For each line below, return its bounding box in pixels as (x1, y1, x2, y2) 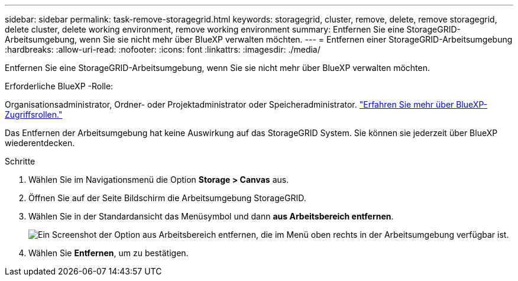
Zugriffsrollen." (5, 109, 63, 119)
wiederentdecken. (5, 138, 75, 148)
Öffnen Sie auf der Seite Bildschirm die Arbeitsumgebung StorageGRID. (28, 193, 306, 203)
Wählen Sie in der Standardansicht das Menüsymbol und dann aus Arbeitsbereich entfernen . (28, 211, 394, 221)
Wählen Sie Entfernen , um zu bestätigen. (28, 248, 189, 258)
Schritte (5, 156, 35, 166)
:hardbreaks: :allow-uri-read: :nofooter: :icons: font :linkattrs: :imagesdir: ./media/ (5, 44, 320, 54)
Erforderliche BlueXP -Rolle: (5, 81, 114, 91)
